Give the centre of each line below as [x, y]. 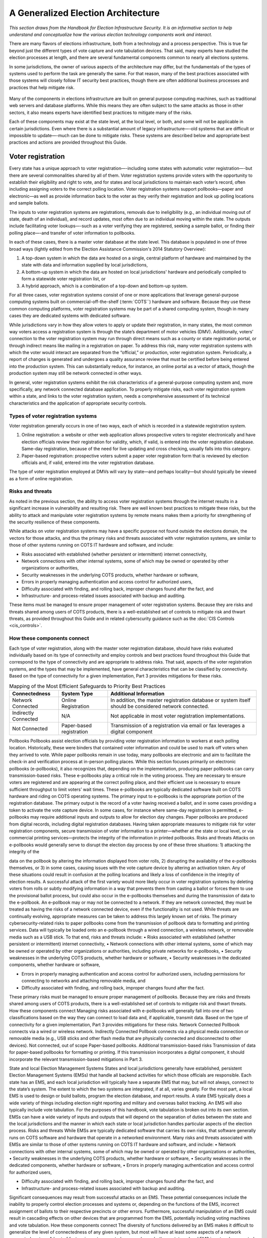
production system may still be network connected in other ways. [76, 373]
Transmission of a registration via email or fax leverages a [178, 725]
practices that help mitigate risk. [42, 87]
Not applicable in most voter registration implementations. [178, 716]
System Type [77, 693]
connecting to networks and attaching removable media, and [84, 981]
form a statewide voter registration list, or [64, 279]
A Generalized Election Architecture [85, 13]
